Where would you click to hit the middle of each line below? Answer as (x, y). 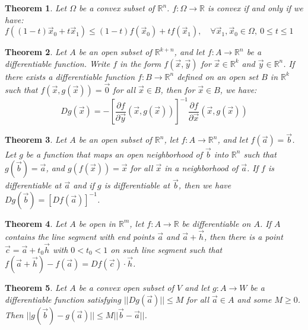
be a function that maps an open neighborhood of (114, 154)
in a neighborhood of (201, 168)
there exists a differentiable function (70, 76)
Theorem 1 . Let (36, 8)
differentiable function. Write (58, 63)
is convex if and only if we (255, 8)
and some (254, 299)
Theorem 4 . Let (36, 223)
